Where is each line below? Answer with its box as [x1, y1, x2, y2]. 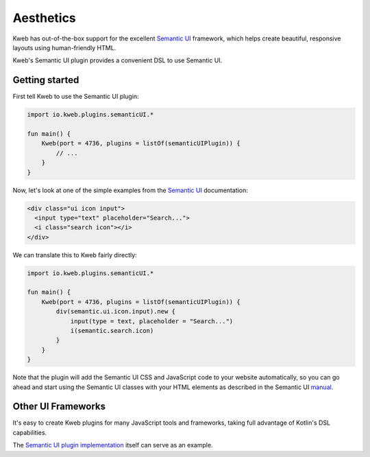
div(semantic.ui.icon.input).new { [56, 307, 176, 316]
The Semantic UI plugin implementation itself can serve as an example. [12, 441, 213, 449]
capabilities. [12, 428, 47, 436]
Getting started [12, 74, 79, 86]
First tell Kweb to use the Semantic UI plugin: [12, 93, 140, 101]
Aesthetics [12, 10, 77, 25]
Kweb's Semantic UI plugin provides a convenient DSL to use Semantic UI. [12, 56, 223, 65]
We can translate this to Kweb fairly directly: [12, 250, 137, 259]
